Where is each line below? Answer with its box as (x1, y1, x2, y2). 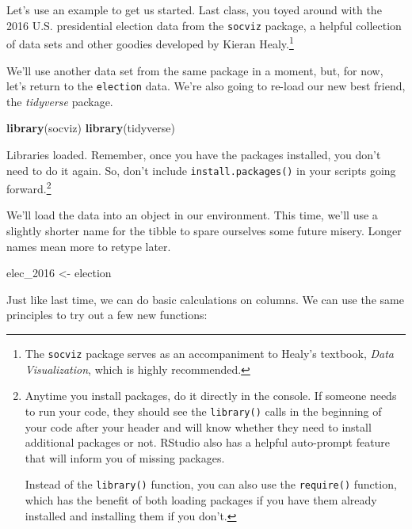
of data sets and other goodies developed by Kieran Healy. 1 (6, 33, 294, 51)
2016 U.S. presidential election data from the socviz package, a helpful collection (6, 17, 402, 33)
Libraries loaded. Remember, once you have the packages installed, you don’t (6, 146, 381, 162)
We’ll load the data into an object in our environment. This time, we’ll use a (6, 207, 378, 223)
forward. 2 (6, 178, 51, 196)
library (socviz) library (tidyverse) (6, 120, 175, 136)
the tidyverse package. (6, 93, 113, 109)
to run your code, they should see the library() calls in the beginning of (25, 402, 382, 419)
